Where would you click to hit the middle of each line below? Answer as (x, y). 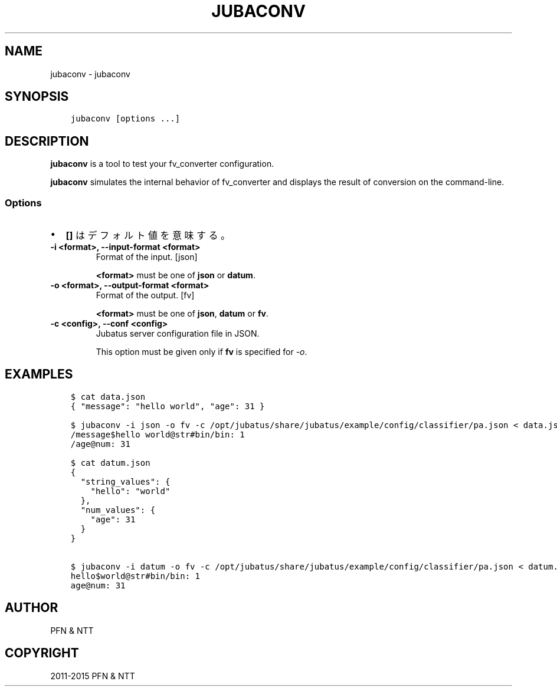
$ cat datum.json (110, 463)
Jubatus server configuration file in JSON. (178, 334)
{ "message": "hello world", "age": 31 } (168, 406)
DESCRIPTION (47, 141)
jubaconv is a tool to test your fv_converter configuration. (162, 164)
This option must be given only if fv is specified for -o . (201, 352)
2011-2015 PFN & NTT (93, 676)
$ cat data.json (108, 396)
